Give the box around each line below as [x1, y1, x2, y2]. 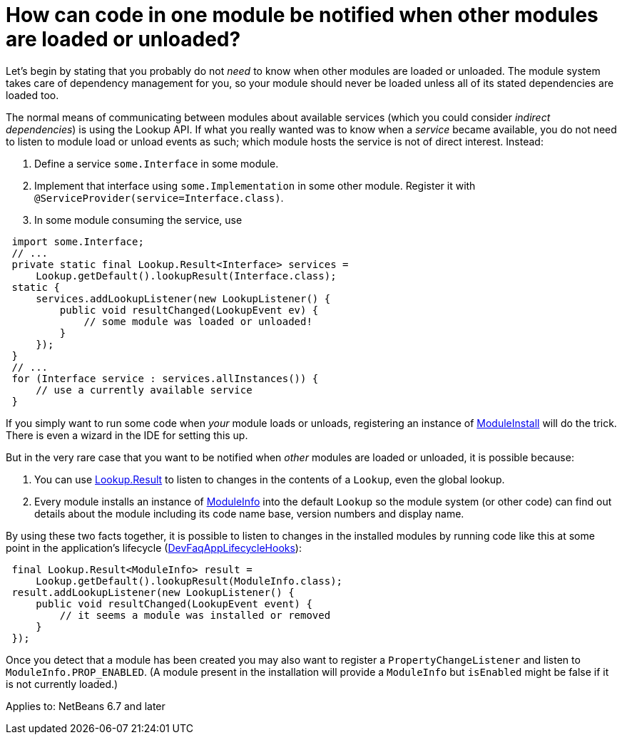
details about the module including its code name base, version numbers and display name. [34, 507, 464, 520]
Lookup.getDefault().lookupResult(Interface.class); [36, 269, 337, 282]
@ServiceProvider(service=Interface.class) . [34, 191, 284, 204]
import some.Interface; [11, 235, 144, 247]
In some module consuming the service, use [34, 213, 243, 226]
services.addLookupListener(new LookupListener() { [36, 292, 331, 304]
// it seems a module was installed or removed [59, 609, 331, 621]
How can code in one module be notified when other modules [6, 3, 598, 27]
